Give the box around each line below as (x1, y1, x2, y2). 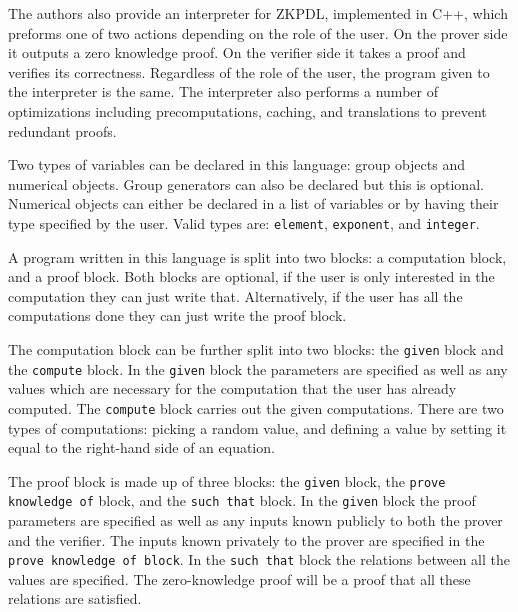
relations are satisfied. (8, 588, 142, 609)
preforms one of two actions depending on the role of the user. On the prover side (8, 22, 508, 43)
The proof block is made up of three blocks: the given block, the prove (8, 470, 446, 491)
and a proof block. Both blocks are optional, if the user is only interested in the (8, 266, 495, 287)
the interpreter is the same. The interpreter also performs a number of (8, 81, 438, 102)
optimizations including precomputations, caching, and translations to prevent (8, 100, 487, 121)
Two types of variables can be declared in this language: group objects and (8, 154, 465, 175)
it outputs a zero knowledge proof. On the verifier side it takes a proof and (8, 42, 466, 63)
